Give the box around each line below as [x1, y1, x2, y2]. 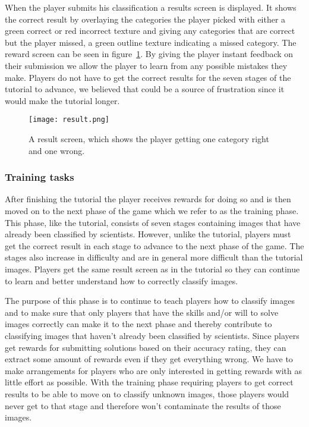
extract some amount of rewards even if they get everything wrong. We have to [5, 353, 293, 365]
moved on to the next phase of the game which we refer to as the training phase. [5, 205, 299, 216]
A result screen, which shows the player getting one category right [29, 133, 269, 145]
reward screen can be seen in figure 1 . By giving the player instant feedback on [5, 48, 294, 60]
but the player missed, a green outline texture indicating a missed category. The [5, 36, 297, 48]
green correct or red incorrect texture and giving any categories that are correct [5, 24, 295, 37]
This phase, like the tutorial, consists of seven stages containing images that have [5, 216, 301, 228]
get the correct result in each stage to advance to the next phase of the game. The [5, 239, 304, 252]
